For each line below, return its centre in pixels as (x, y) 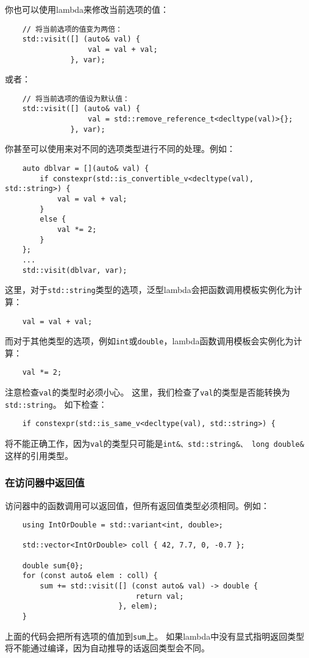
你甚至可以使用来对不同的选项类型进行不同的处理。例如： (120, 149)
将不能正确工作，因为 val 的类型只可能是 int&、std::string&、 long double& (154, 443)
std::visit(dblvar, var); (75, 270)
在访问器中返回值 (45, 483)
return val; (160, 596)
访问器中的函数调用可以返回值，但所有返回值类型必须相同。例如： (137, 505)
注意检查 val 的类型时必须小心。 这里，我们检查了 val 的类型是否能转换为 (147, 392)
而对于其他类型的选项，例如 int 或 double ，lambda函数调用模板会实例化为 (149, 341)
